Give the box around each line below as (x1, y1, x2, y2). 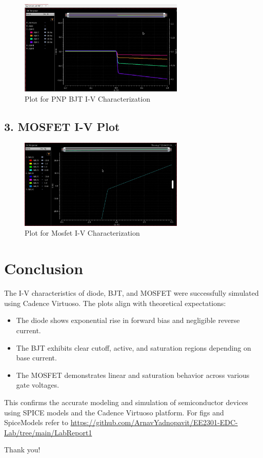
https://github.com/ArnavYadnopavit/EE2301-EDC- (70, 417, 238, 428)
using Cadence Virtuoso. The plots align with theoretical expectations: (4, 297, 226, 308)
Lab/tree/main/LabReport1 (4, 427, 92, 437)
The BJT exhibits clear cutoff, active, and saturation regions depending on (16, 342, 251, 353)
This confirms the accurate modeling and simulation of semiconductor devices (4, 396, 248, 407)
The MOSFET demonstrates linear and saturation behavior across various (16, 369, 250, 380)
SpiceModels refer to (4, 417, 68, 428)
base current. (16, 352, 57, 363)
